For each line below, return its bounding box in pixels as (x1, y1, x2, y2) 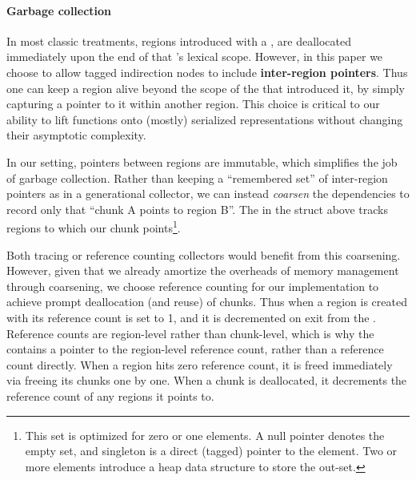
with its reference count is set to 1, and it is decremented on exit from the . (6, 309, 377, 325)
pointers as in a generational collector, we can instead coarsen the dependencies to (6, 185, 410, 202)
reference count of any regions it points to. (6, 387, 214, 404)
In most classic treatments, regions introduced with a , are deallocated (6, 32, 352, 49)
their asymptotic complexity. (6, 127, 146, 143)
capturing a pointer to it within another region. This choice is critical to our (6, 95, 380, 112)
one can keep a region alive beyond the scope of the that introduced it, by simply (6, 79, 406, 96)
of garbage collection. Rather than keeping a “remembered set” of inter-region (6, 169, 388, 186)
